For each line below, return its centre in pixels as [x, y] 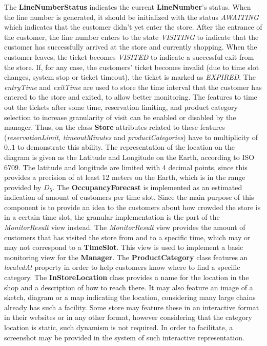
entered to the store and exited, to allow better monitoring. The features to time [131, 97]
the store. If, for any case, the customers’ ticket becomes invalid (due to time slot [132, 67]
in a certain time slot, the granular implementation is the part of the [112, 217]
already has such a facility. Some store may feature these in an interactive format [132, 307]
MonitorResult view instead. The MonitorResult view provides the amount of [125, 227]
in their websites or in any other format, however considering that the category [128, 317]
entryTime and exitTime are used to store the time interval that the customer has [133, 87]
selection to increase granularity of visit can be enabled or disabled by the [120, 117]
